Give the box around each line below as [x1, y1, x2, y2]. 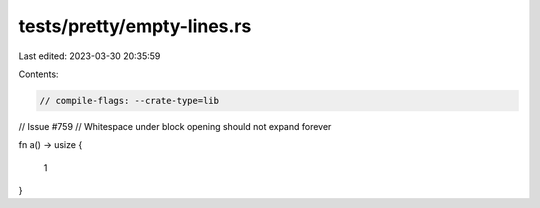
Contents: [18, 68, 59, 80]
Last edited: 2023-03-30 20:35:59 [18, 50, 161, 62]
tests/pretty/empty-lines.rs [18, 15, 252, 37]
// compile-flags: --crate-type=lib [39, 95, 220, 106]
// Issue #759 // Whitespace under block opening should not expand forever [18, 120, 332, 132]
